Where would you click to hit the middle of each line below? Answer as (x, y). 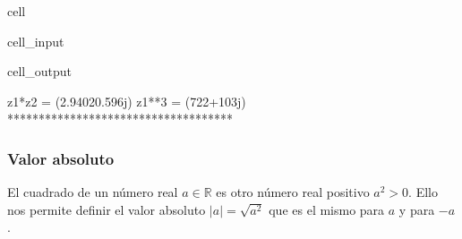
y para (417, 209)
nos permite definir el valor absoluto (107, 209)
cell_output (39, 71)
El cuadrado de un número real (93, 192)
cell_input (36, 41)
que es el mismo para (327, 209)
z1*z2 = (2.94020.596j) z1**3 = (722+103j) (127, 101)
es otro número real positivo (293, 192)
